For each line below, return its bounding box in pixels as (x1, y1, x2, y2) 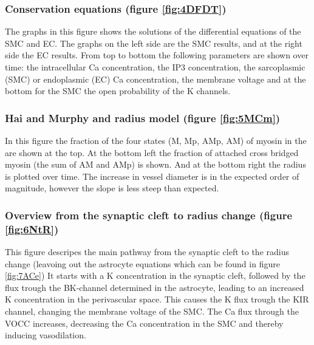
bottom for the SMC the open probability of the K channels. (5, 84, 231, 97)
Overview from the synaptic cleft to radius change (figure (5, 207, 293, 222)
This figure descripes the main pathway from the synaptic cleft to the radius (5, 245, 289, 258)
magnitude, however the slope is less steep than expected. (5, 182, 219, 194)
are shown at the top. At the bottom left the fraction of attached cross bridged (5, 146, 299, 159)
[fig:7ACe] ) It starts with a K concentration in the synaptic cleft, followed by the (5, 269, 305, 282)
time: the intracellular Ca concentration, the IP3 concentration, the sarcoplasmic (5, 61, 305, 73)
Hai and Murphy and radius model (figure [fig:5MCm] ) (5, 110, 281, 125)
